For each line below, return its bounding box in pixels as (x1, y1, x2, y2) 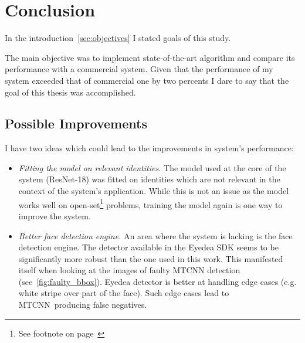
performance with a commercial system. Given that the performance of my (5, 63, 273, 75)
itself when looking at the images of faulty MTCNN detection (18, 264, 240, 276)
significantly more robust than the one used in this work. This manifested (18, 252, 283, 264)
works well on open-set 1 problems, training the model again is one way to (18, 196, 283, 210)
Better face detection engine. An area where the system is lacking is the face (18, 229, 293, 242)
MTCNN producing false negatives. (18, 298, 147, 311)
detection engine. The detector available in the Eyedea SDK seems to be (18, 241, 279, 253)
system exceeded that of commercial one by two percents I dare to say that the (5, 74, 289, 86)
